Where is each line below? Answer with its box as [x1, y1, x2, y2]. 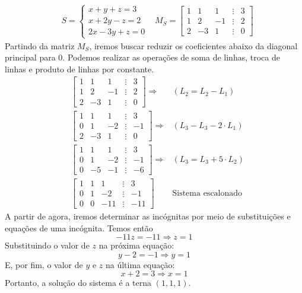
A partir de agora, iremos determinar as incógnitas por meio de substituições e [5, 209, 291, 222]
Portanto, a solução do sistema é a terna [5, 276, 152, 289]
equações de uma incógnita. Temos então [5, 221, 153, 234]
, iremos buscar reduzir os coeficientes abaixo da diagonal [89, 39, 298, 52]
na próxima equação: [98, 239, 174, 251]
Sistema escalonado [172, 189, 243, 198]
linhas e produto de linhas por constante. [5, 62, 154, 75]
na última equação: [105, 258, 175, 270]
